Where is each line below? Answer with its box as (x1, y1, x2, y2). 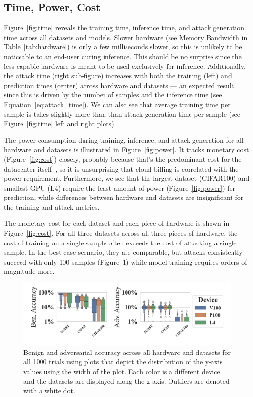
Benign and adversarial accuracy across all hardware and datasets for (23, 347, 231, 357)
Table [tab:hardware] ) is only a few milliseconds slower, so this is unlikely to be (4, 42, 242, 52)
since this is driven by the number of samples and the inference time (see (4, 89, 222, 100)
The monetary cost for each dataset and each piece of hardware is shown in (4, 218, 230, 228)
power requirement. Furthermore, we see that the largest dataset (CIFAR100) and (4, 173, 250, 183)
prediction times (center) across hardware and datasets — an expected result (4, 80, 234, 90)
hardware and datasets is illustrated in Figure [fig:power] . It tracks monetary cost (4, 144, 249, 154)
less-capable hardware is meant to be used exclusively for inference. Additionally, (4, 61, 246, 71)
